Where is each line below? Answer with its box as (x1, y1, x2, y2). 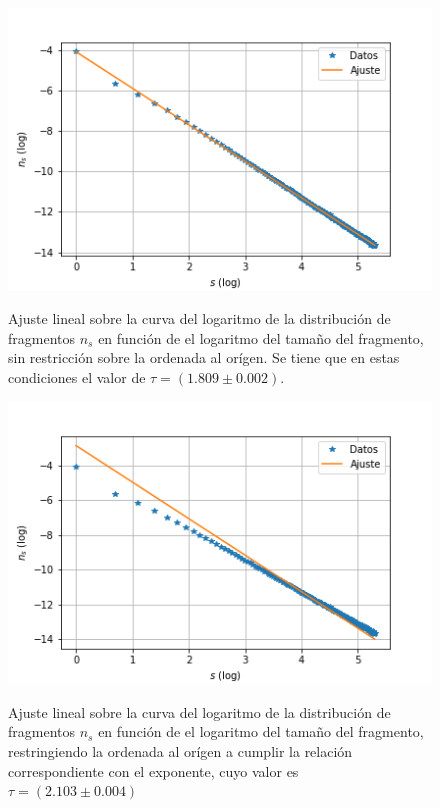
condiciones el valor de (8, 367, 146, 388)
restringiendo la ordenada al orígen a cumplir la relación (8, 741, 353, 762)
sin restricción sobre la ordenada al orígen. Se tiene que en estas (8, 347, 400, 368)
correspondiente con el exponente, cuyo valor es (8, 760, 299, 781)
